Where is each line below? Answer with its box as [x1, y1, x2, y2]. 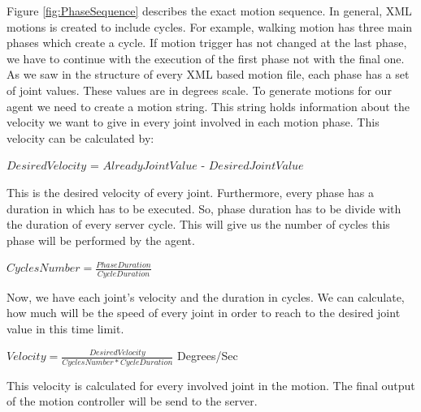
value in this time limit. [7, 320, 124, 337]
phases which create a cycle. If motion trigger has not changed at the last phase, [7, 34, 407, 51]
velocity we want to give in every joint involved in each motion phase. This [7, 114, 380, 131]
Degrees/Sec [177, 347, 238, 364]
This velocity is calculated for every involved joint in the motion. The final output [7, 376, 415, 393]
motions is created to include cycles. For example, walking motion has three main [7, 18, 413, 35]
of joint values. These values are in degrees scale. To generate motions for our [7, 81, 392, 98]
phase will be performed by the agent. [7, 231, 195, 248]
